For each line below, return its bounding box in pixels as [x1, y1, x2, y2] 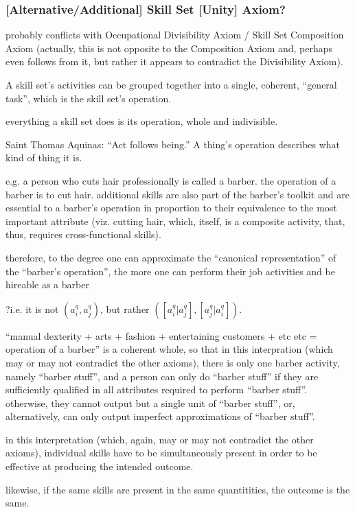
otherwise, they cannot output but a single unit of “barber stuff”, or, [5, 395, 295, 410]
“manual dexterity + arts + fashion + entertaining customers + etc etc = [5, 328, 317, 342]
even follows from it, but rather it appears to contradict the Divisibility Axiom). [5, 54, 343, 69]
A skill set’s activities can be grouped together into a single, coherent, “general [5, 78, 337, 91]
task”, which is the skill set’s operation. [5, 91, 172, 105]
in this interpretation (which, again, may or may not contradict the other [5, 432, 314, 446]
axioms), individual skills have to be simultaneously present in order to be [5, 445, 317, 460]
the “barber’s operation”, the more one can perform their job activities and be [5, 264, 335, 278]
